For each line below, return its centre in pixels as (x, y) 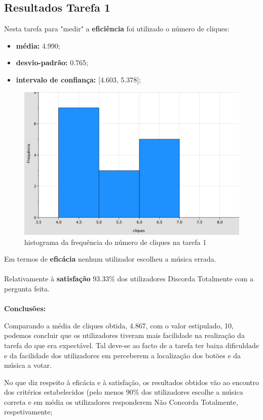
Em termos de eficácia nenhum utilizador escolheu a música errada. (110, 259)
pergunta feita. (27, 288)
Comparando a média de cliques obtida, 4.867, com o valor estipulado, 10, (119, 325)
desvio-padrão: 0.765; (52, 62)
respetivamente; (28, 412)
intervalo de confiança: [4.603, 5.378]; (79, 79)
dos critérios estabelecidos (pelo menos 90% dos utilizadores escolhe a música (124, 392)
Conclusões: (25, 308)
